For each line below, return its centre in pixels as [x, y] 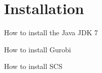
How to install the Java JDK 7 [51, 32]
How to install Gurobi [38, 49]
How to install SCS [33, 66]
